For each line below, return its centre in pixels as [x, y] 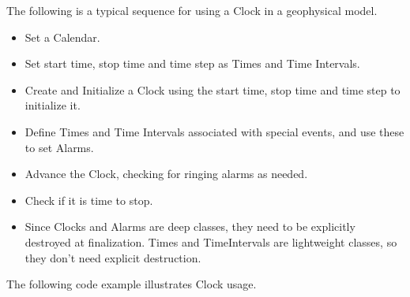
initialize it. [53, 105]
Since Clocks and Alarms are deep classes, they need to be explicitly [190, 226]
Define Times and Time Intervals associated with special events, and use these [214, 131]
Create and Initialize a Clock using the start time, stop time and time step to [213, 89]
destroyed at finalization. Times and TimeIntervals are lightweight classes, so [211, 241]
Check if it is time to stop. [89, 200]
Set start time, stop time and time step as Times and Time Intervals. [192, 63]
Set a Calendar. [62, 37]
